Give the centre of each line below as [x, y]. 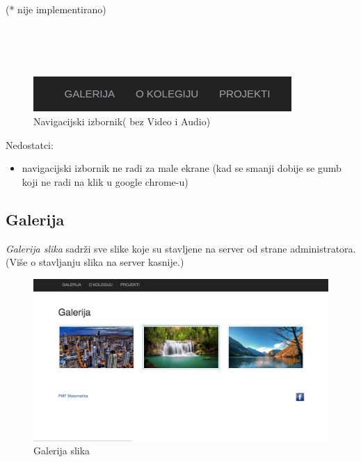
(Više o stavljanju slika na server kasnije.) [95, 262]
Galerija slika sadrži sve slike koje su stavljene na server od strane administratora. [181, 248]
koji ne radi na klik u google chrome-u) [105, 181]
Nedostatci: [30, 144]
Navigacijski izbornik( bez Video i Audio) [122, 121]
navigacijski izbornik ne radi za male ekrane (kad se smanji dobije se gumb [182, 168]
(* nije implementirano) [56, 9]
